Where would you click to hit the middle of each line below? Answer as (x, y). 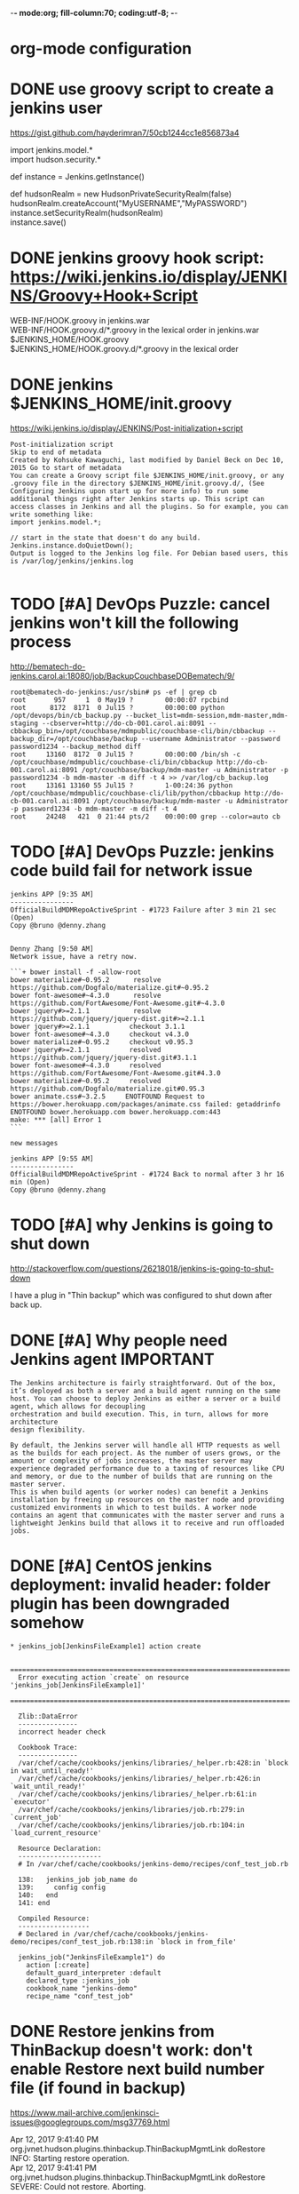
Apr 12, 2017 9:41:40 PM (55, 2139)
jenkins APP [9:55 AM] (52, 1159)
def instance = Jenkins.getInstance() (78, 177)
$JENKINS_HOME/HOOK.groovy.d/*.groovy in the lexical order (124, 349)
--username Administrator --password (211, 738)
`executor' (30, 1802)
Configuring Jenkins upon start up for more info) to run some (130, 491)
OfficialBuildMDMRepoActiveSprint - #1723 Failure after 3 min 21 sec (143, 910)
